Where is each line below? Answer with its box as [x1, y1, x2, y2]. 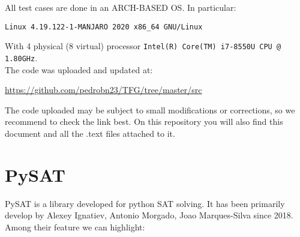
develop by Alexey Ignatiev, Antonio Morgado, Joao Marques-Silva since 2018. [5, 209, 293, 221]
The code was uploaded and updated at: [5, 63, 153, 76]
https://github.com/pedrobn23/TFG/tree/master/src [5, 83, 202, 96]
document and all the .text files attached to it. [5, 127, 175, 139]
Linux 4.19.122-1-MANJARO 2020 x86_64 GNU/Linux [5, 22, 203, 31]
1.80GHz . [5, 51, 38, 64]
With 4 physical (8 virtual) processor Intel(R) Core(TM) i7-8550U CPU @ [5, 40, 281, 52]
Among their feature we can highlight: [5, 220, 145, 233]
